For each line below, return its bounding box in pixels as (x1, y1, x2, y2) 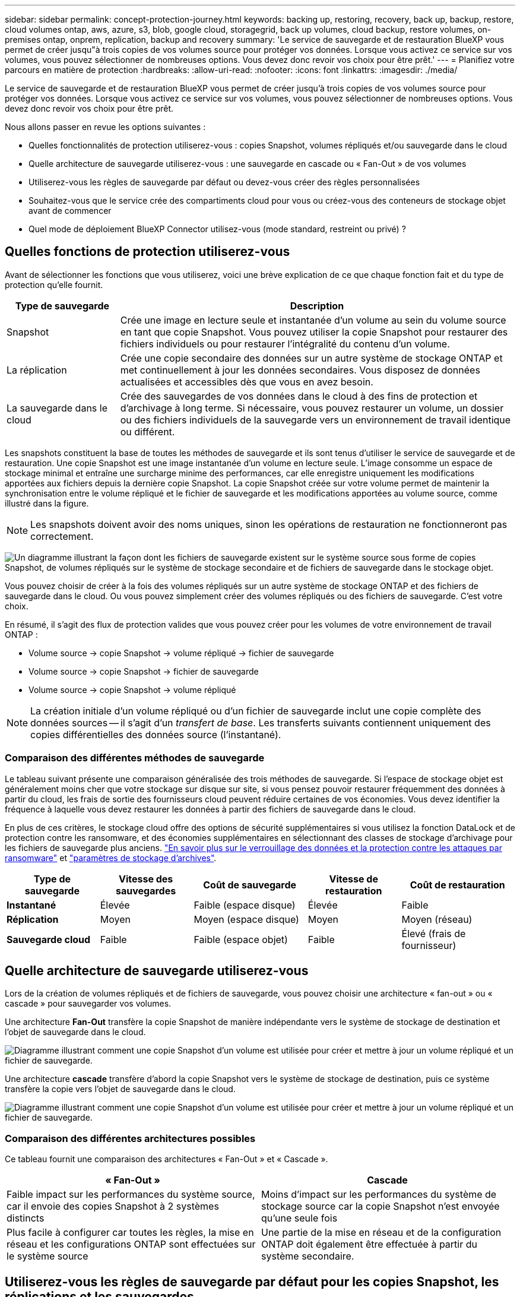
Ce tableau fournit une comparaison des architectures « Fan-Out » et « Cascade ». (5, 1154, 328, 1165)
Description (290, 299, 344, 312)
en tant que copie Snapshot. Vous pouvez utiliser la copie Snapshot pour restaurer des (120, 325, 508, 338)
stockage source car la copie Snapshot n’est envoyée (261, 1200, 500, 1213)
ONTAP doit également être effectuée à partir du (261, 1238, 478, 1251)
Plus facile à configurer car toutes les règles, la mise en (7, 1226, 254, 1239)
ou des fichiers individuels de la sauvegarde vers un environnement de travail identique (120, 413, 511, 426)
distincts (7, 1212, 45, 1225)
